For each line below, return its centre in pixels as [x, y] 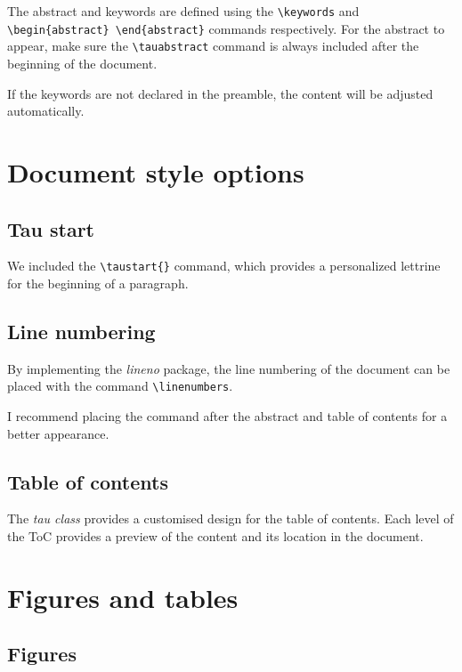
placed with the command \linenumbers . [120, 386]
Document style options [156, 171]
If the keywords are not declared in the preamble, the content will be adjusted [220, 93]
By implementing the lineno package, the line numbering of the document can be [229, 368]
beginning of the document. [82, 63]
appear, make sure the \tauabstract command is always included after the [213, 46]
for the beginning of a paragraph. [98, 283]
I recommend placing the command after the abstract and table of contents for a [227, 416]
